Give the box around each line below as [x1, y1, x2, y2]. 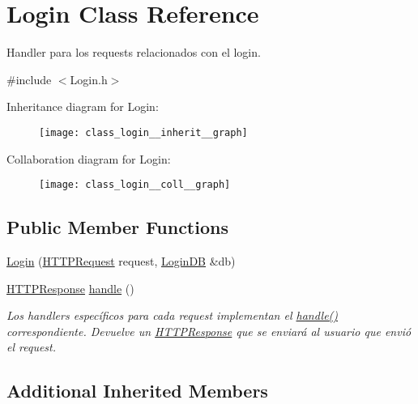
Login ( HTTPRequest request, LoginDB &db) [6, 253, 236, 270]
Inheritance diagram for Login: [6, 98, 159, 115]
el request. [6, 338, 57, 355]
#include [6, 70, 52, 87]
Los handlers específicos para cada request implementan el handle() [6, 307, 339, 324]
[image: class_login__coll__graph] [39, 179, 231, 191]
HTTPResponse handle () [6, 279, 134, 296]
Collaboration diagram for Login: [6, 150, 171, 167]
